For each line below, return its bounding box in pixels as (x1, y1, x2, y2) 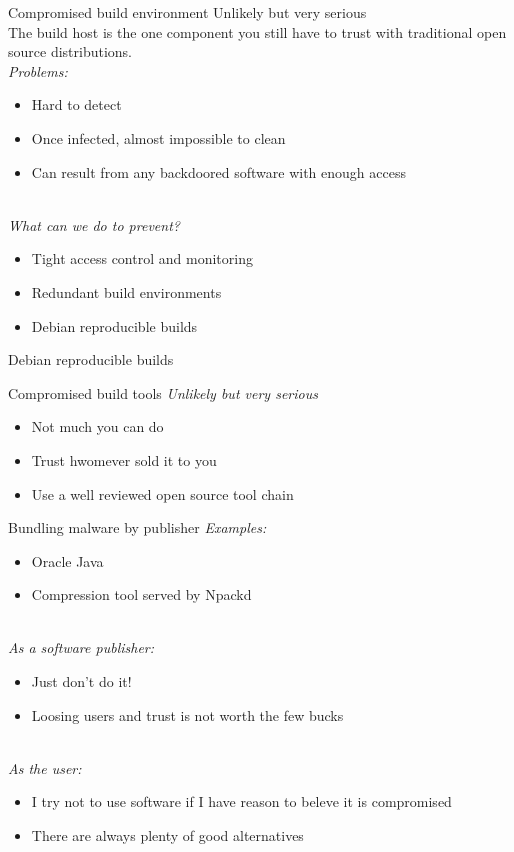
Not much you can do (31, 416, 164, 437)
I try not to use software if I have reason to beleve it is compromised (31, 791, 452, 812)
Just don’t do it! (31, 671, 132, 692)
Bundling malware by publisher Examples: (8, 517, 267, 538)
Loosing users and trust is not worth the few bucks (31, 704, 344, 725)
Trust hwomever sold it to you (31, 449, 217, 470)
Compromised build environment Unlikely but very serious (8, 2, 367, 22)
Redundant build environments (31, 281, 222, 302)
